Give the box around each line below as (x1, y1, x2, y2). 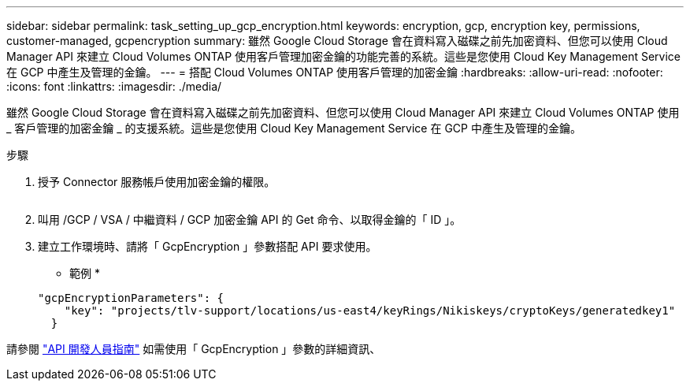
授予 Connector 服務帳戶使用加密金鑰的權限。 (38, 175, 276, 188)
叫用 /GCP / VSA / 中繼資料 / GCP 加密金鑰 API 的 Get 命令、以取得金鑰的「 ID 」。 (38, 213, 462, 226)
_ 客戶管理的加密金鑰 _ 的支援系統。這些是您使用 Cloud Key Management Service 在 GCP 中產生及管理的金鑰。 (6, 121, 581, 135)
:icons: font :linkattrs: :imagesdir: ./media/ (6, 80, 222, 93)
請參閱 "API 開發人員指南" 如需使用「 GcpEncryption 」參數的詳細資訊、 (6, 342, 381, 355)
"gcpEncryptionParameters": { (38, 292, 224, 304)
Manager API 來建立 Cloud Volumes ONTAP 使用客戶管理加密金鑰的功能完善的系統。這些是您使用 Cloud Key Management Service (6, 50, 681, 63)
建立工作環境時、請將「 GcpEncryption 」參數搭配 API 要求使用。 (38, 240, 377, 253)
